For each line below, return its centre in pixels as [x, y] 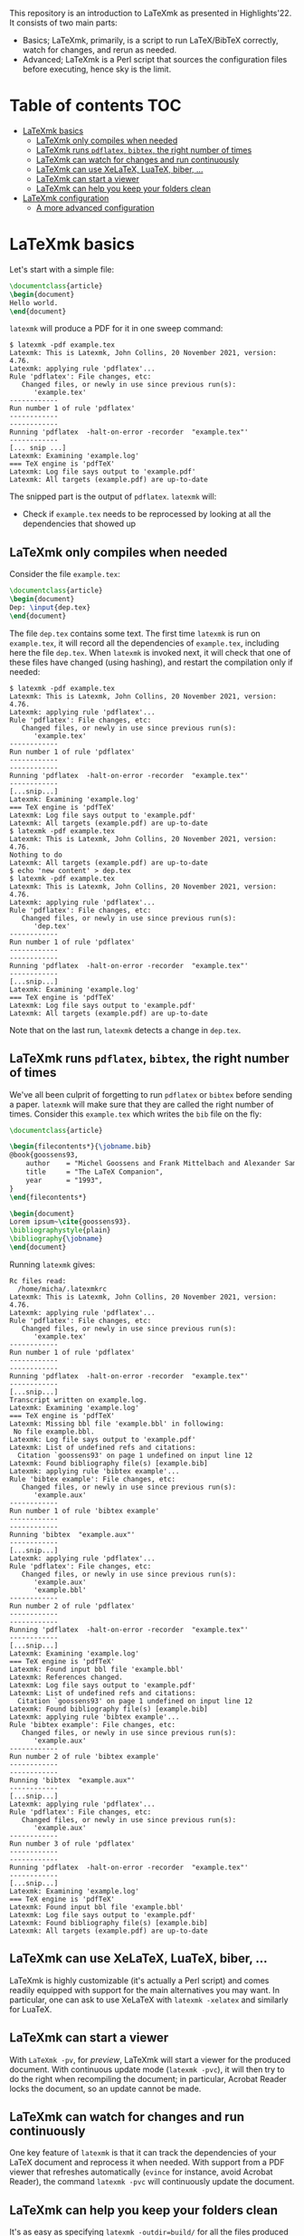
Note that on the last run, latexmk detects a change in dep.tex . [125, 1030]
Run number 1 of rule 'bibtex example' [85, 1511]
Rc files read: [38, 1281]
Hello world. [34, 302]
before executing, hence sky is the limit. [97, 69]
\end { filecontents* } [48, 1197]
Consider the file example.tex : [65, 574]
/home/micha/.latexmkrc [62, 1289]
